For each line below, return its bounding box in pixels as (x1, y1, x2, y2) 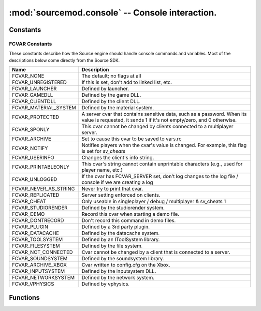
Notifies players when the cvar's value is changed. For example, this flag (81, 142, 247, 148)
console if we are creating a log (81, 179, 153, 186)
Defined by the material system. (81, 104, 154, 111)
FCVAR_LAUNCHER (12, 85, 57, 92)
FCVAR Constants (9, 40, 52, 47)
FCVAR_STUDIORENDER (12, 205, 68, 211)
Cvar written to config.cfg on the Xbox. (81, 262, 170, 268)
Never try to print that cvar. (81, 185, 143, 192)
